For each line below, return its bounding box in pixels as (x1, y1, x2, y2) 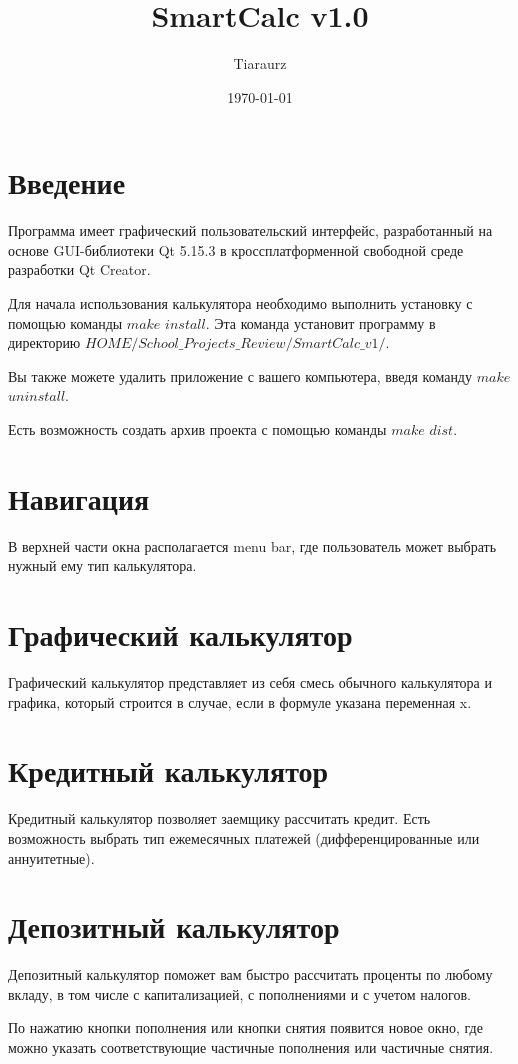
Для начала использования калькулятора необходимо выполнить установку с (8, 293, 473, 314)
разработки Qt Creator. (8, 259, 151, 280)
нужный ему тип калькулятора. (8, 555, 197, 576)
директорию (8, 332, 81, 353)
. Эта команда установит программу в (205, 312, 436, 333)
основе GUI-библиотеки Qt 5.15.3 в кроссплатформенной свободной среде (8, 239, 464, 260)
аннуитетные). (8, 847, 95, 868)
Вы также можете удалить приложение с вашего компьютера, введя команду (8, 365, 472, 386)
